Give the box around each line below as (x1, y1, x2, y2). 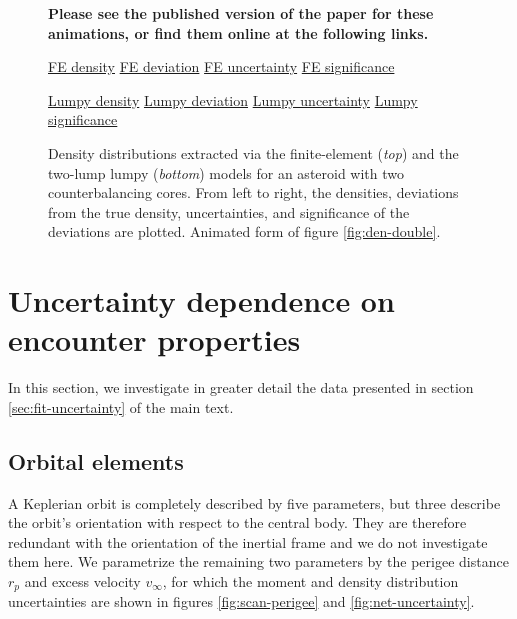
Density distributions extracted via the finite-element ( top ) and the (48, 142, 459, 163)
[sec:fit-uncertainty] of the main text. (8, 396, 234, 417)
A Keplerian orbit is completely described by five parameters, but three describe (8, 492, 501, 513)
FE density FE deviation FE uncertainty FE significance (48, 56, 395, 77)
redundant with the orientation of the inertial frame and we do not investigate (8, 531, 488, 552)
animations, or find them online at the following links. (48, 22, 429, 43)
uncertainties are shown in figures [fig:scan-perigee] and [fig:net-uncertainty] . (8, 591, 475, 612)
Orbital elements (8, 445, 184, 476)
